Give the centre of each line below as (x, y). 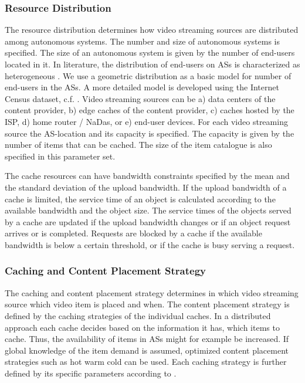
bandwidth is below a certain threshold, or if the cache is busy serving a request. (150, 244)
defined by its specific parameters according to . (91, 373)
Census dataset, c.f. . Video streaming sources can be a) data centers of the (140, 98)
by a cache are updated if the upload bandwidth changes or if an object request (148, 221)
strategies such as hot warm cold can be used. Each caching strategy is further (146, 362)
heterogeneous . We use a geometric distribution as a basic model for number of (148, 75)
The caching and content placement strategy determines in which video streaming (152, 292)
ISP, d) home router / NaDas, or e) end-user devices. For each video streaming (146, 121)
